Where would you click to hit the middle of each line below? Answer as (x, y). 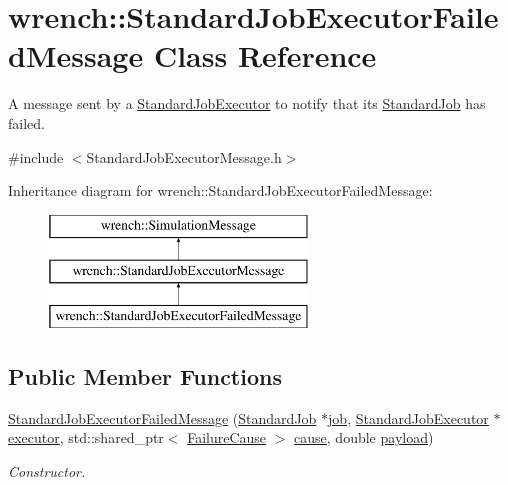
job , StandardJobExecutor (408, 417)
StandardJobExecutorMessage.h (184, 156)
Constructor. (47, 471)
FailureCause (227, 437)
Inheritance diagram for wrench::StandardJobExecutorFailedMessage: (220, 190)
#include (36, 156)
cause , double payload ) (364, 437)
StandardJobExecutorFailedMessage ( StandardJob (162, 417)
